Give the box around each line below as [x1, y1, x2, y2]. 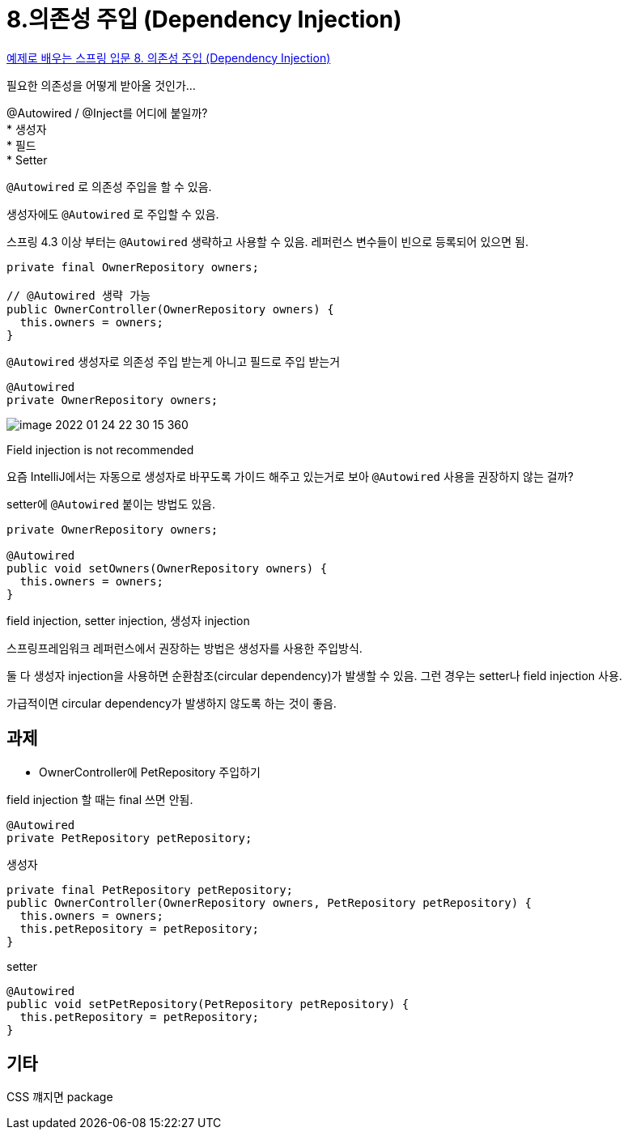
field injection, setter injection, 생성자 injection [6, 613, 250, 628]
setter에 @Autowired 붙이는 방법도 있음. [6, 496, 216, 511]
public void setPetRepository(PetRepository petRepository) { [6, 997, 409, 1010]
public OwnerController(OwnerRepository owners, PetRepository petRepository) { [6, 896, 533, 909]
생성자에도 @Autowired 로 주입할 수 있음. [6, 206, 219, 221]
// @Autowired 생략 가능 [6, 288, 151, 302]
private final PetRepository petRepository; [6, 883, 294, 896]
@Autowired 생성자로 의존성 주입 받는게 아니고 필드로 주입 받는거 [6, 354, 341, 368]
